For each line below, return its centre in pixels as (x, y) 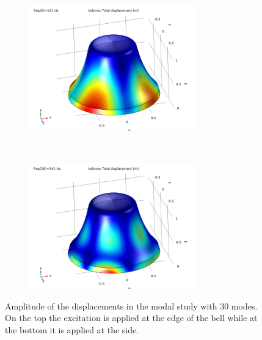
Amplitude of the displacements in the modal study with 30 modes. (131, 306)
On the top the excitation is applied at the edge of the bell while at (131, 318)
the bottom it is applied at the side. (72, 329)
